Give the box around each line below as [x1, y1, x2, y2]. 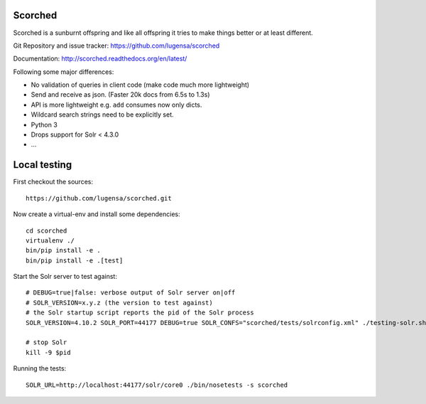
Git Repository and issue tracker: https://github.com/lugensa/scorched [13, 41, 220, 50]
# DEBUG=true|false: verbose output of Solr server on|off [26, 289, 236, 297]
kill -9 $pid [26, 349, 71, 356]
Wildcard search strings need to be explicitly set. [31, 110, 174, 119]
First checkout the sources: [13, 178, 94, 186]
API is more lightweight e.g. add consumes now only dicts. [31, 100, 202, 109]
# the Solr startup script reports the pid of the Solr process [26, 309, 255, 317]
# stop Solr [26, 339, 67, 346]
